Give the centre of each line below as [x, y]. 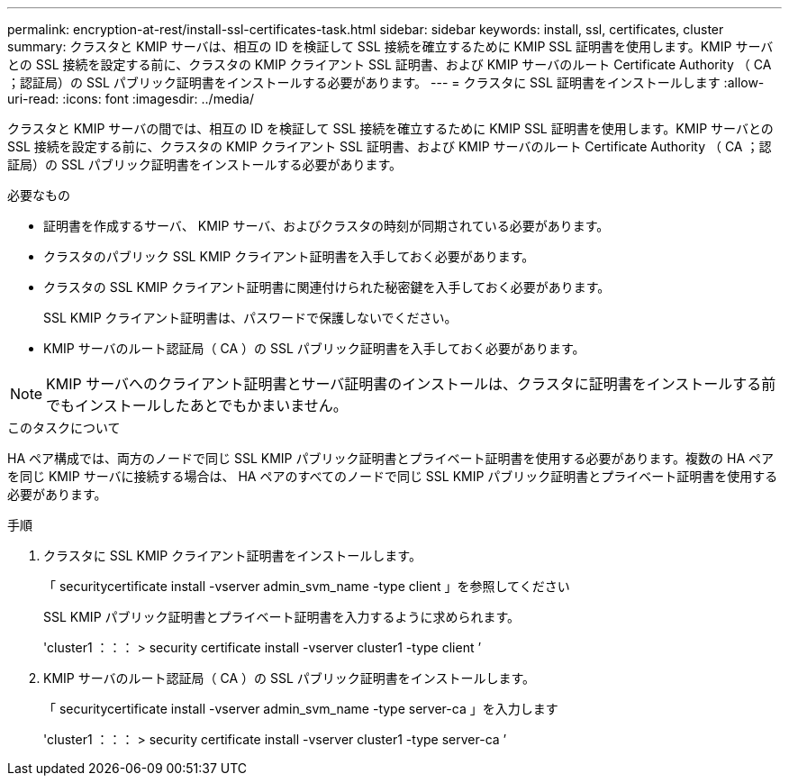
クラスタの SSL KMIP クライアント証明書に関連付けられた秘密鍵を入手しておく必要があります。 [327, 287]
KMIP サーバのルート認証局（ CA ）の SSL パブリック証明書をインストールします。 [290, 678]
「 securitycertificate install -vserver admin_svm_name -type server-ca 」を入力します [301, 709]
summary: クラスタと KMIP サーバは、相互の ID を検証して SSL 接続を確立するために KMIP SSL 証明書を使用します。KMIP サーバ [390, 46]
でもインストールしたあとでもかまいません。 [197, 405]
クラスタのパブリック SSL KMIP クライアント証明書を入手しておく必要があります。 [289, 256]
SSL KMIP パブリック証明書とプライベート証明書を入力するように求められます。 [282, 617]
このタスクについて [64, 428]
